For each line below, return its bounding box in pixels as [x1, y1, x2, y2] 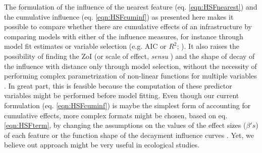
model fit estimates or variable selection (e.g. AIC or [4, 41, 167, 51]
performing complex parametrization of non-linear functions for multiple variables [4, 70, 257, 81]
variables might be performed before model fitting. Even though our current [4, 90, 239, 101]
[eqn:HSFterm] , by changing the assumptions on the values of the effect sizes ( [4, 120, 246, 130]
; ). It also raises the [177, 41, 240, 51]
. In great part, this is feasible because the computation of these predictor [4, 80, 232, 91]
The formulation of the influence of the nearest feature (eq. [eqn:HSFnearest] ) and [4, 2, 257, 12]
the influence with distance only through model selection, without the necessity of [4, 60, 257, 71]
